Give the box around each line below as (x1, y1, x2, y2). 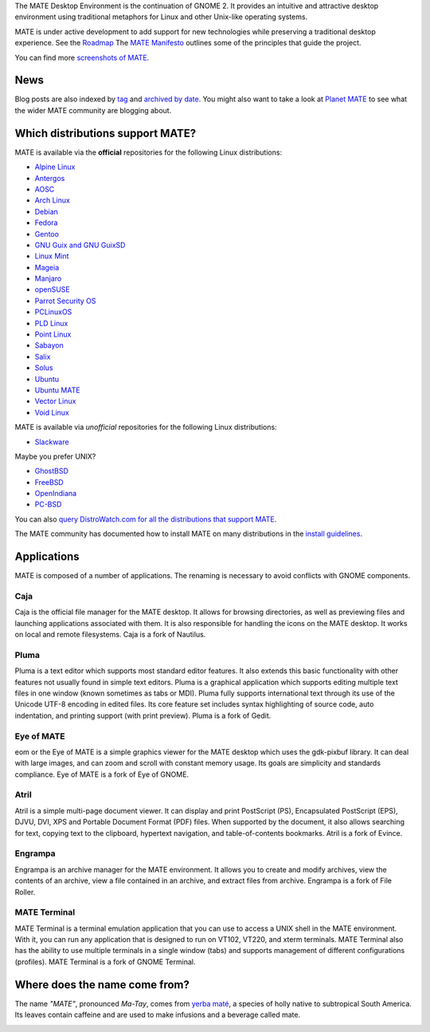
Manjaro (34, 274, 62, 283)
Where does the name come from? (14, 978, 190, 991)
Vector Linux (34, 396, 76, 406)
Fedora (34, 218, 58, 227)
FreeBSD (34, 477, 64, 486)
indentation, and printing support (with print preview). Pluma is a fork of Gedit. (14, 711, 272, 720)
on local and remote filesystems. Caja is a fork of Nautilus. (14, 630, 206, 640)
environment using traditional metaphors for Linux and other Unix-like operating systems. (14, 12, 308, 22)
